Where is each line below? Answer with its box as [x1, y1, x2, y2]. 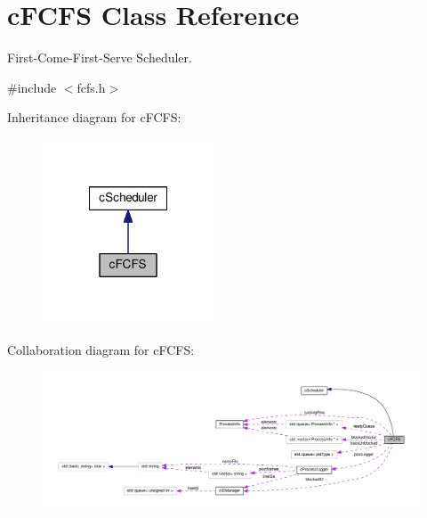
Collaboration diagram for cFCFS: [7, 340, 195, 358]
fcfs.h [77, 78, 106, 96]
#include [7, 78, 57, 96]
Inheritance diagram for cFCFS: [7, 108, 181, 127]
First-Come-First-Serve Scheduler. [7, 48, 192, 67]
